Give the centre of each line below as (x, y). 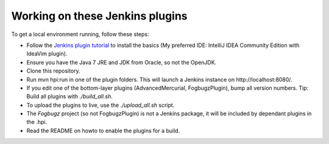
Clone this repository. (53, 71)
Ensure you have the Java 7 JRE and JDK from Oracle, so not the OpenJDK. (122, 62)
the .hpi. (37, 122)
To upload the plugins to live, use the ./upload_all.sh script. (101, 105)
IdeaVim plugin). (47, 54)
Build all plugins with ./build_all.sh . (69, 96)
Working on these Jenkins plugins (100, 16)
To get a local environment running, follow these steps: (80, 34)
